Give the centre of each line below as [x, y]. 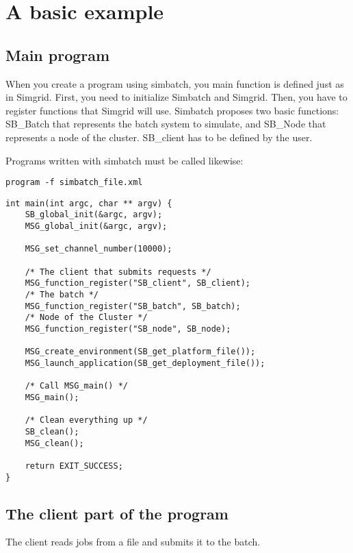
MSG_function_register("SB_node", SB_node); [128, 329]
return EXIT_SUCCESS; [74, 466]
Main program [58, 54]
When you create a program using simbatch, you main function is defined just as [175, 83]
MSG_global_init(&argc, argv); [96, 226]
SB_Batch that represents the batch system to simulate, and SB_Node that [166, 124]
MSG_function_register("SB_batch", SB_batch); [133, 306]
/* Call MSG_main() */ [76, 386]
